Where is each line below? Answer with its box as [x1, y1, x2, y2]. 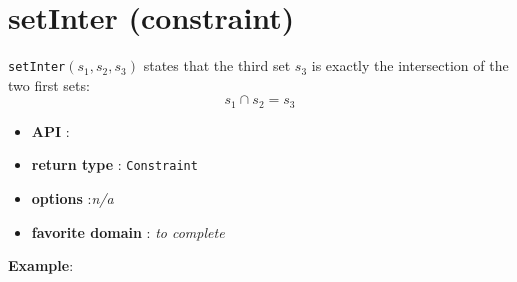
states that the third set [143, 55, 291, 76]
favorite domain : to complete [31, 221, 225, 242]
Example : [8, 255, 74, 276]
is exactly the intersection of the [311, 55, 509, 76]
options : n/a [31, 188, 114, 209]
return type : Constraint [31, 154, 198, 175]
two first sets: [8, 74, 90, 95]
